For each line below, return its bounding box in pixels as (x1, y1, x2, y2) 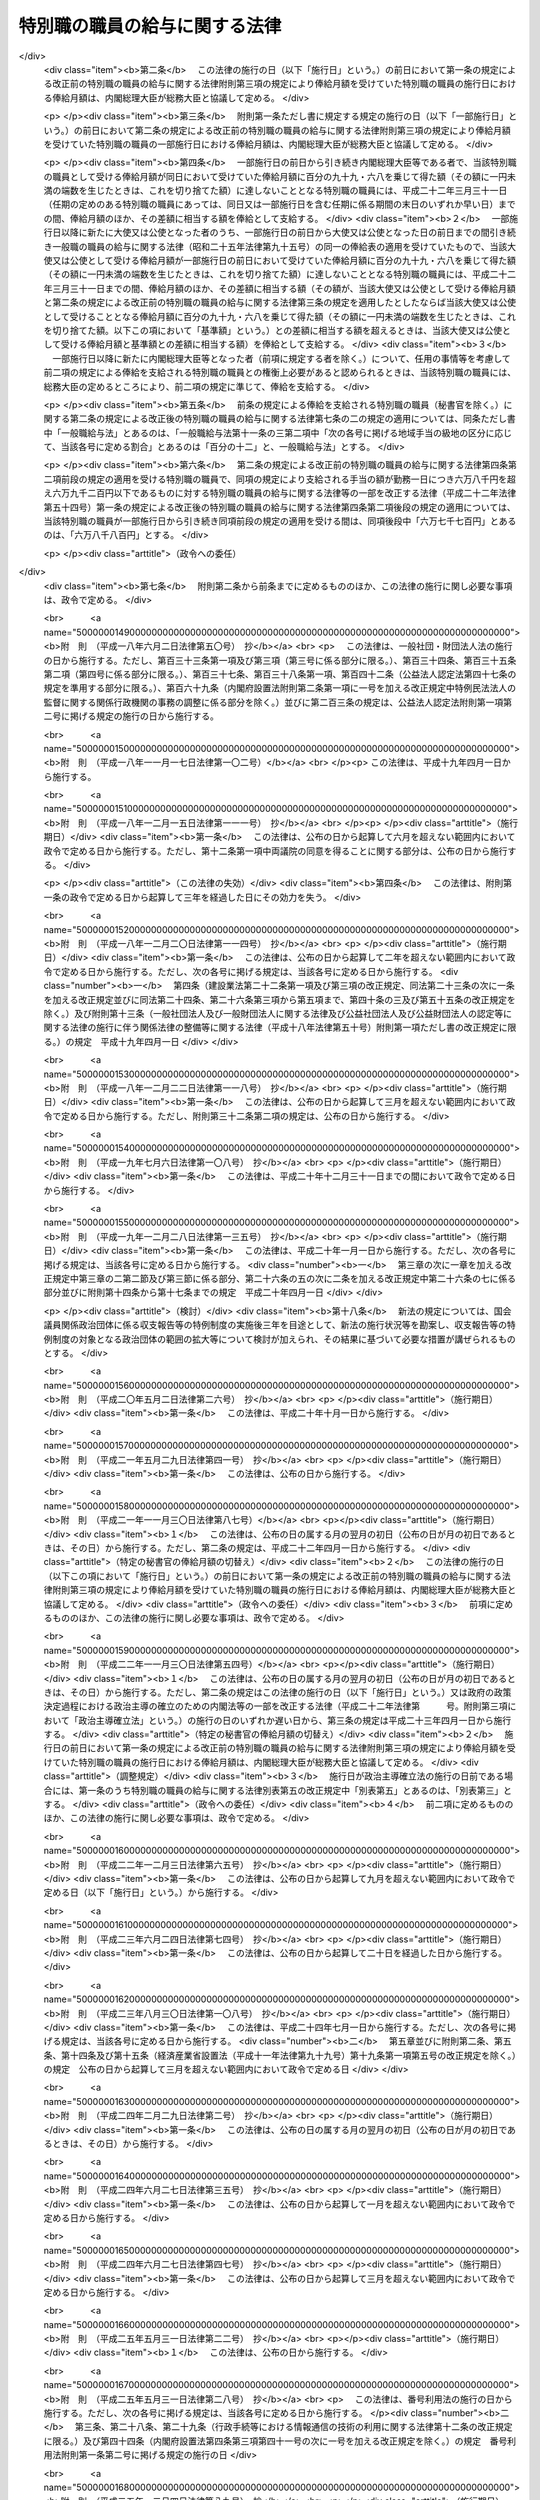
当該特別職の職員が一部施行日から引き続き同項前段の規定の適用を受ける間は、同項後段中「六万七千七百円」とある (43, 515, 517, 527)
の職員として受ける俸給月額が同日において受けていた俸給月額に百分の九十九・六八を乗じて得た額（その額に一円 (43, 170, 508, 182)
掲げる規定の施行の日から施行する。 (69, 710, 219, 722)
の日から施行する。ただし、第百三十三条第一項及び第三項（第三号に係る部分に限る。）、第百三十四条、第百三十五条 (43, 654, 517, 666)
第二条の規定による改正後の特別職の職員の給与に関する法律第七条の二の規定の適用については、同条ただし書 (69, 413, 516, 425)
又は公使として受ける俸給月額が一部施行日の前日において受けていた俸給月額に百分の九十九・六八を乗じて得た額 (51, 255, 517, 267)
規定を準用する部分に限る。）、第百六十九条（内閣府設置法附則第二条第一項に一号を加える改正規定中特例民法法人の (43, 682, 517, 694)
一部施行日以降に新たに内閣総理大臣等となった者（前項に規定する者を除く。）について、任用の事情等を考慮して (51, 352, 512, 364)
